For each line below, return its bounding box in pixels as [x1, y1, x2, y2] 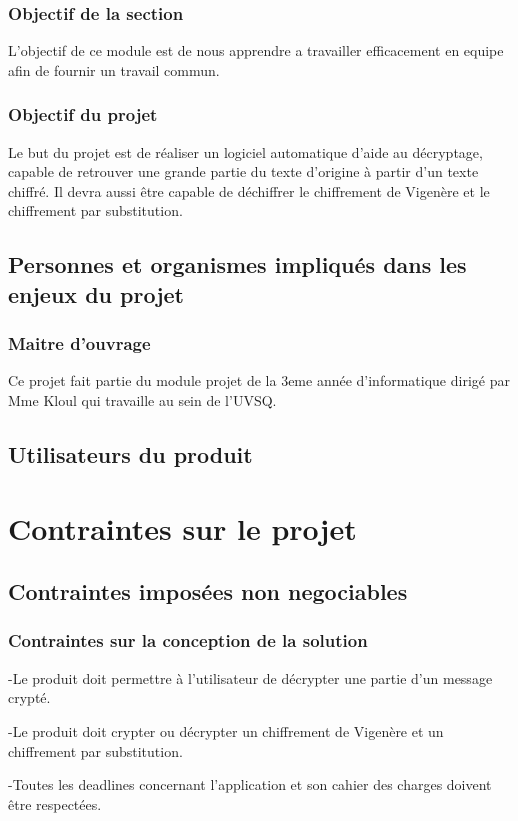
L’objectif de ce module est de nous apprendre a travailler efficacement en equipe [8, 40, 504, 61]
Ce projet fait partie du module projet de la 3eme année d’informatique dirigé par [8, 370, 510, 391]
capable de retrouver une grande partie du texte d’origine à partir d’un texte [8, 161, 479, 182]
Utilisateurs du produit [8, 438, 253, 469]
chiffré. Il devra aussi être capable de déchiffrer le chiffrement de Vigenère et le [8, 180, 490, 201]
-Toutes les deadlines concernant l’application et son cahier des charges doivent [8, 774, 492, 795]
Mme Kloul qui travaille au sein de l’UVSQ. [8, 389, 277, 410]
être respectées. [8, 793, 102, 814]
